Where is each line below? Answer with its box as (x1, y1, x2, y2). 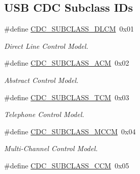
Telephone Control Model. (4, 109, 85, 120)
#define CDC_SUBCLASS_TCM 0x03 (4, 92, 129, 102)
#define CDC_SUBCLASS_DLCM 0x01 (4, 23, 134, 34)
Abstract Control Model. (4, 74, 79, 85)
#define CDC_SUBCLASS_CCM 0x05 (4, 160, 129, 170)
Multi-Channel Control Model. (4, 143, 98, 154)
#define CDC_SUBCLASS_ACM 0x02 (4, 57, 129, 68)
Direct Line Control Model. (4, 40, 89, 51)
